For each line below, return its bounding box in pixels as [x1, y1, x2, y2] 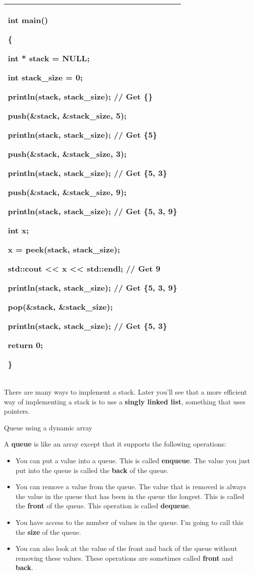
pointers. [4, 406, 30, 416]
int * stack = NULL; [8, 52, 90, 64]
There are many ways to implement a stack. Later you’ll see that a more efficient [4, 387, 247, 397]
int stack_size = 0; [8, 72, 83, 83]
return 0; [8, 339, 43, 350]
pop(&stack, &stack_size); [8, 301, 113, 312]
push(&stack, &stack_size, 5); [8, 110, 127, 121]
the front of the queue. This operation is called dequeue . [15, 500, 191, 511]
